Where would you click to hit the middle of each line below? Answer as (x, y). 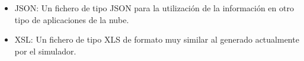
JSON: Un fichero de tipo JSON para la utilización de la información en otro (154, 8)
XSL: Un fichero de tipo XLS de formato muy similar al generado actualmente (157, 39)
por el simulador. (45, 51)
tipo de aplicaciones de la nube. (72, 19)
